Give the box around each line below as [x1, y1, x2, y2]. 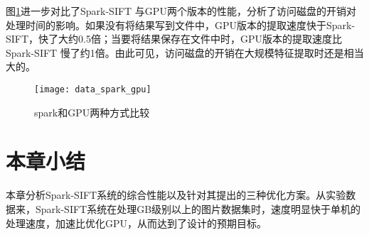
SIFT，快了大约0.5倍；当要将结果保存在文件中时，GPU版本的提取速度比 [6, 31, 343, 46]
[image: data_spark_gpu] [34, 84, 151, 94]
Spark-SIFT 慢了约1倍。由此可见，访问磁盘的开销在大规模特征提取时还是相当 [6, 45, 364, 60]
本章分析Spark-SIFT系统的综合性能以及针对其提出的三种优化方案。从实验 [6, 187, 346, 202]
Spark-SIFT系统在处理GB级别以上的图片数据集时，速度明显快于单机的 [35, 201, 361, 216]
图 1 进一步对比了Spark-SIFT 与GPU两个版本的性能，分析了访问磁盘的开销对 [6, 4, 356, 18]
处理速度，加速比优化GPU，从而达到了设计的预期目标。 [6, 215, 267, 230]
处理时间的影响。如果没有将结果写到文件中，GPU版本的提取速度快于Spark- [6, 17, 355, 32]
